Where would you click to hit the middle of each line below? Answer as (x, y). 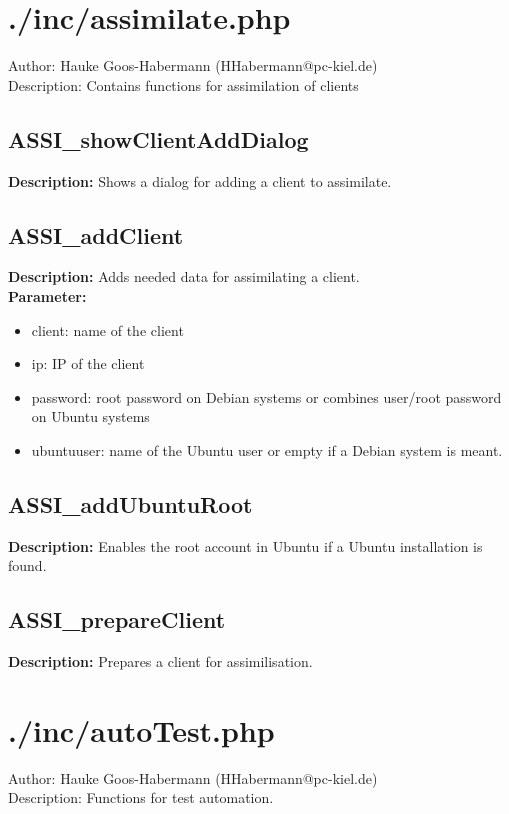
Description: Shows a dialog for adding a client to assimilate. (200, 180)
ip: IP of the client (88, 363)
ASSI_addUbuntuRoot (130, 503)
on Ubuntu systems (90, 416)
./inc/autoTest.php (141, 729)
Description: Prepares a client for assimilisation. (160, 661)
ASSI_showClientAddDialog (158, 138)
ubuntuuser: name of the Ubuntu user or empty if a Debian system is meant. (267, 449)
